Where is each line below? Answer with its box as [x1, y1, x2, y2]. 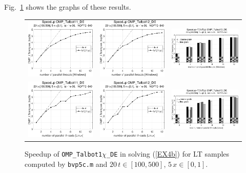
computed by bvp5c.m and [25, 158, 108, 169]
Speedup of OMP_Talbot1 [25, 148, 102, 159]
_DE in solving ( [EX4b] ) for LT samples [106, 148, 230, 159]
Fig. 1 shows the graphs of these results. [4, 2, 131, 12]
